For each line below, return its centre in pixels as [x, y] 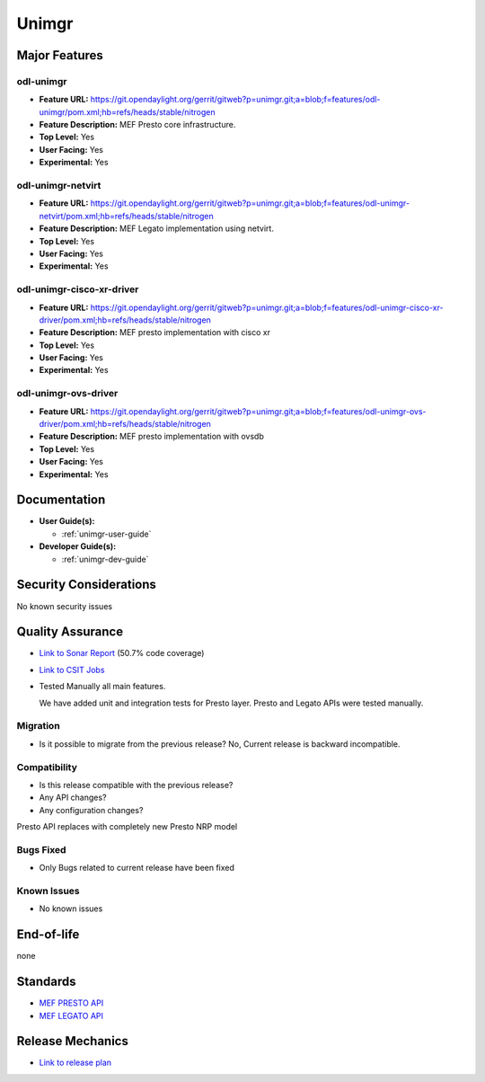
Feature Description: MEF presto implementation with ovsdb [151, 437]
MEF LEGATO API [71, 1015]
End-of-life [48, 935]
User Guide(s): [67, 521]
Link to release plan [75, 1063]
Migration [38, 726]
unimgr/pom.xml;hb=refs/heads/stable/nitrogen [127, 111]
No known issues [71, 909]
